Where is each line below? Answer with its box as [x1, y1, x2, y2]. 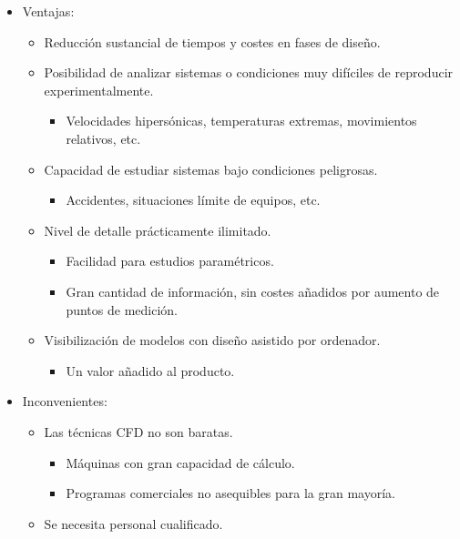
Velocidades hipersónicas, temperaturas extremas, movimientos [66, 111, 417, 130]
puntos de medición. [66, 300, 178, 319]
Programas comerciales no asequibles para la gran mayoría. [66, 483, 395, 503]
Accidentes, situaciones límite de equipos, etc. [66, 190, 321, 209]
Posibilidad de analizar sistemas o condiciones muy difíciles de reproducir [44, 63, 454, 82]
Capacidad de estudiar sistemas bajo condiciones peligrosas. [44, 159, 378, 178]
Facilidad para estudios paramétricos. [66, 251, 274, 270]
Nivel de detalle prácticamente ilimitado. [44, 220, 271, 239]
